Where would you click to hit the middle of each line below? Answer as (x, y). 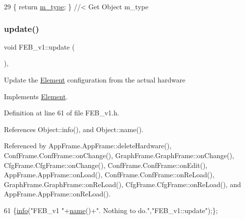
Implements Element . (36, 96)
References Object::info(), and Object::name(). (74, 129)
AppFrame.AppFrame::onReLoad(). (57, 194)
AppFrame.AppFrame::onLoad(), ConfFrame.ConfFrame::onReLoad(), (109, 175)
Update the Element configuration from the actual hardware (95, 80)
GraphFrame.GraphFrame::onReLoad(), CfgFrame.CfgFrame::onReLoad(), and (122, 184)
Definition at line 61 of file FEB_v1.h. (62, 113)
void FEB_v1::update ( (40, 46)
